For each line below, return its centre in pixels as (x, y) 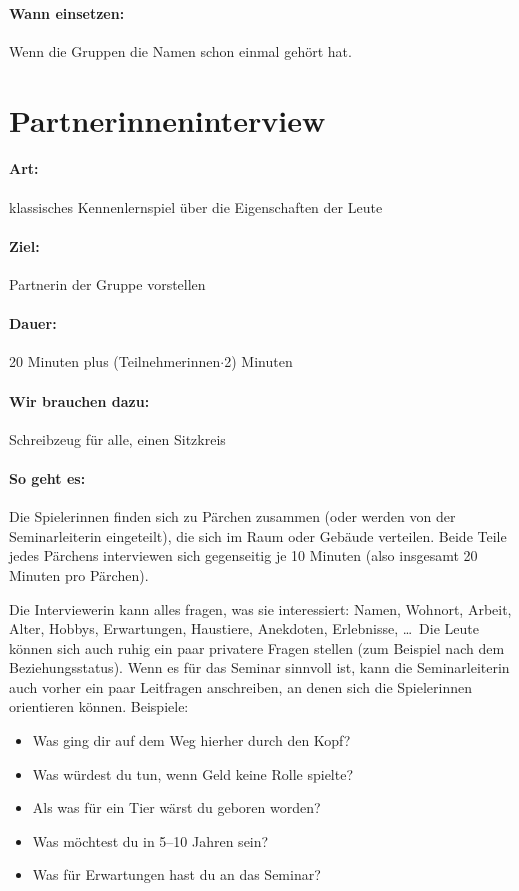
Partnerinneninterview (167, 119)
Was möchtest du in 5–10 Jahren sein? (150, 840)
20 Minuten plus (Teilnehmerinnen (115, 361)
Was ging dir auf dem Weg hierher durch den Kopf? (191, 740)
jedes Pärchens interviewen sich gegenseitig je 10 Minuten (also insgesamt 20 (243, 555)
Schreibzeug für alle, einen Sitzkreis (117, 438)
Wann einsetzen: (67, 12)
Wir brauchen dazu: (79, 400)
